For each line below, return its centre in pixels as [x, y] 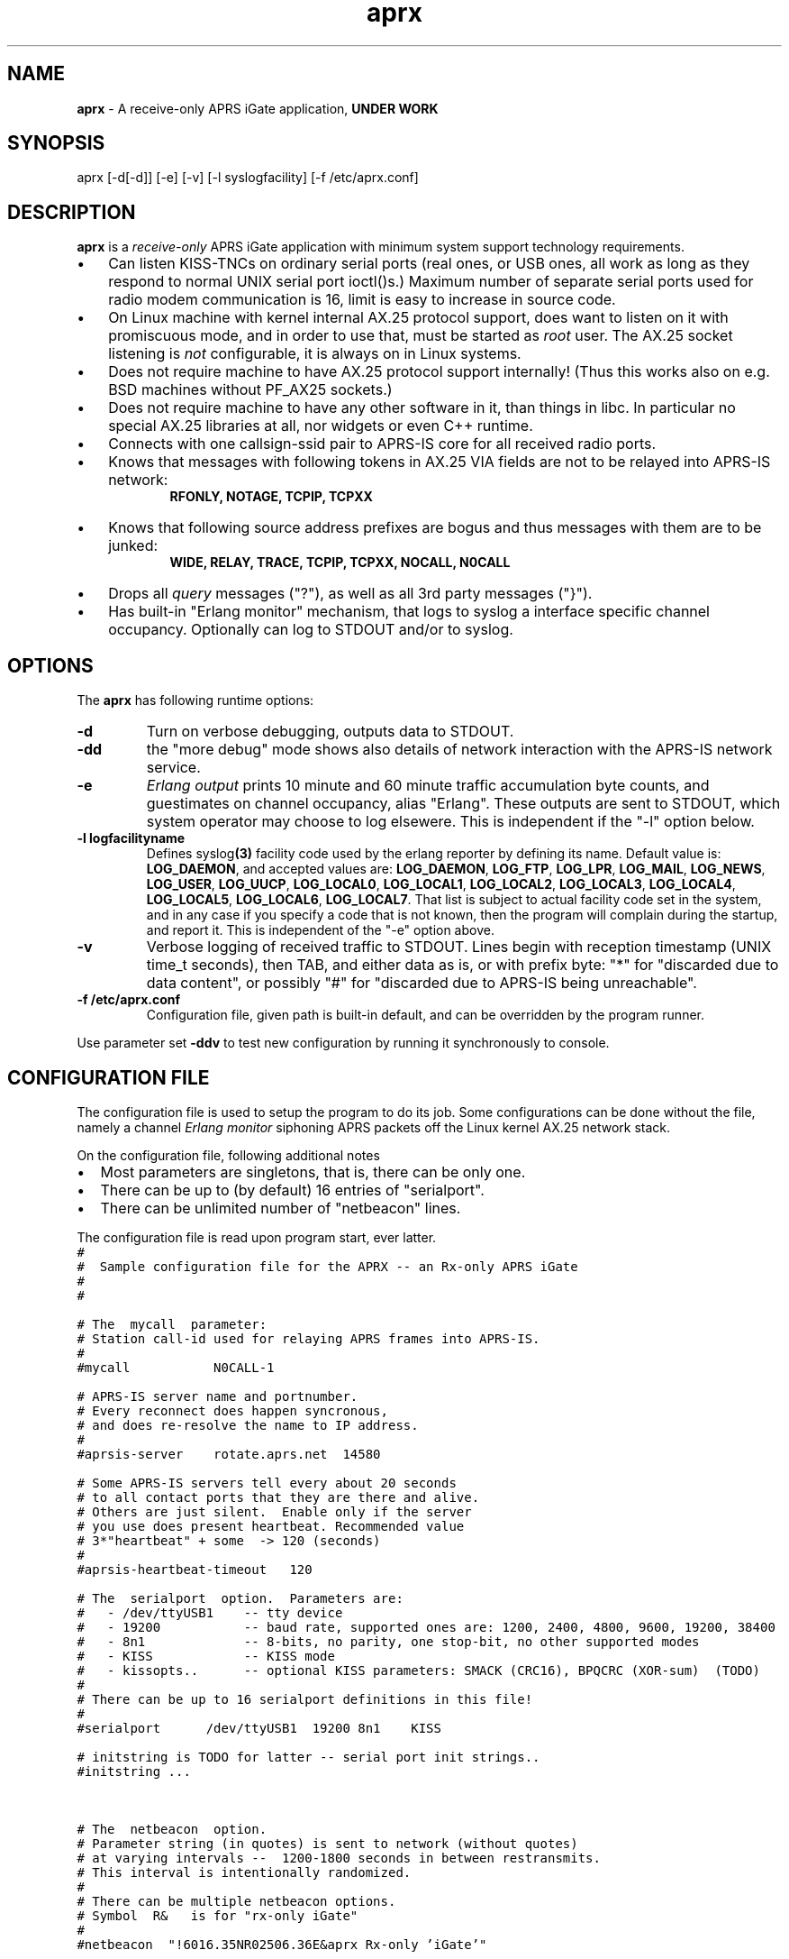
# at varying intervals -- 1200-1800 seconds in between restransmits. [339, 1858]
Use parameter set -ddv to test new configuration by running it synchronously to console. [343, 1043]
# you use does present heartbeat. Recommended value [271, 1526]
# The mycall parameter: [172, 1324]
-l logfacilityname [131, 838]
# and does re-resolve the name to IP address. [248, 1425]
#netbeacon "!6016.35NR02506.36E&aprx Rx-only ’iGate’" [282, 1944]
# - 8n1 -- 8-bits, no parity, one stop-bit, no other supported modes [388, 1641]
